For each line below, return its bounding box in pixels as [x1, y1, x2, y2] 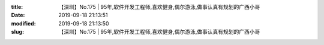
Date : [11, 12, 25, 19]
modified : [11, 20, 36, 27]
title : [11, 4, 23, 10]
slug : [11, 28, 24, 36]
